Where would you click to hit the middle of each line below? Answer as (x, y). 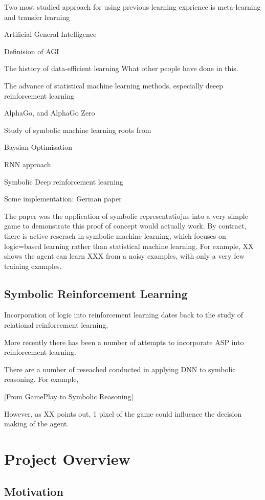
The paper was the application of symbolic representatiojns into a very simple (126, 215)
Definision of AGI (32, 51)
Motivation (34, 491)
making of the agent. (37, 424)
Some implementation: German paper (63, 199)
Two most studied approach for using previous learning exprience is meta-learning (132, 7)
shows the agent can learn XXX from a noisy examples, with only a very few (124, 256)
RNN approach (28, 164)
